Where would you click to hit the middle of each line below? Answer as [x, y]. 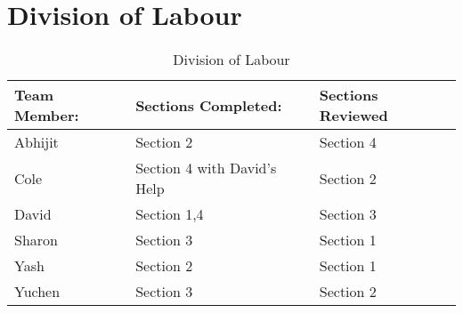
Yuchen [37, 292]
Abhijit [37, 142]
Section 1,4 [170, 214]
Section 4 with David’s [206, 168]
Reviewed [353, 116]
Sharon [36, 240]
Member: [47, 116]
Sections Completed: [209, 105]
